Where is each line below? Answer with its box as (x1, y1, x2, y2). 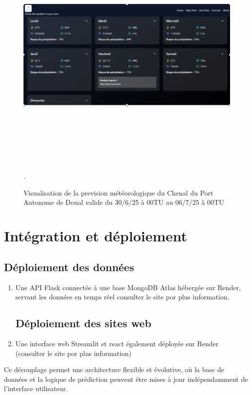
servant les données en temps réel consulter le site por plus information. (15, 292, 230, 302)
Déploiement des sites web (15, 316, 152, 331)
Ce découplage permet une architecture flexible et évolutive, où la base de (4, 364, 224, 375)
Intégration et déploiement (4, 226, 188, 246)
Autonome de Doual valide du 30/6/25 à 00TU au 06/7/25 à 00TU (23, 197, 224, 207)
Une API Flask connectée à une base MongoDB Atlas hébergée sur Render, (15, 282, 241, 292)
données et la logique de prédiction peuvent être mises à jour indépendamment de (4, 374, 248, 384)
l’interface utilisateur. (4, 383, 68, 394)
